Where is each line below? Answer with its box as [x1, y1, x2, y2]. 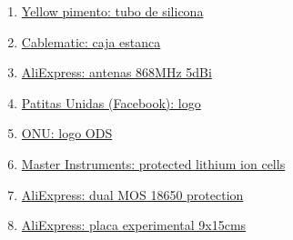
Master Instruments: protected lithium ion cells [21, 154, 286, 173]
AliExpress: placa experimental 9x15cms [21, 215, 247, 235]
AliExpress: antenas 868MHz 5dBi [21, 63, 212, 82]
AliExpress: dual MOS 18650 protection [21, 185, 244, 204]
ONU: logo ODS [21, 124, 113, 143]
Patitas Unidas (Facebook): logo [21, 93, 201, 112]
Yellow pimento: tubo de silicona [21, 2, 204, 20]
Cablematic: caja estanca [21, 32, 161, 51]
